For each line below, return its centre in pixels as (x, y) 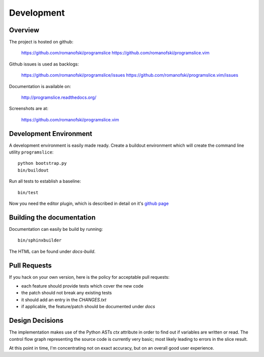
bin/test (28, 192)
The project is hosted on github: (41, 42)
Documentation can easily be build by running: (56, 229)
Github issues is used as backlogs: (44, 64)
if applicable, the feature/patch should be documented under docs (88, 307)
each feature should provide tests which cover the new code (82, 286)
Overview (24, 30)
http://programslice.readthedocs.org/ (59, 97)
